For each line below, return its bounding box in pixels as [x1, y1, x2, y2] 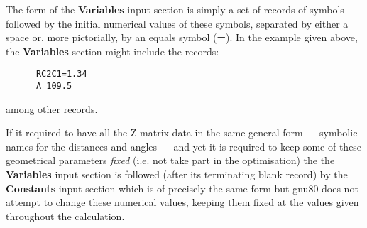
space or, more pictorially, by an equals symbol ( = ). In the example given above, [6, 30, 358, 45]
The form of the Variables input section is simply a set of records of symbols [6, 2, 344, 16]
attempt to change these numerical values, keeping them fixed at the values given [6, 195, 359, 210]
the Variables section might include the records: [6, 43, 219, 58]
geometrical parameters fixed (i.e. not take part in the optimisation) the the [6, 153, 335, 168]
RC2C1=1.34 [35, 69, 87, 80]
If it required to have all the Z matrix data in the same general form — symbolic [6, 125, 358, 140]
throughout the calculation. [6, 208, 125, 223]
